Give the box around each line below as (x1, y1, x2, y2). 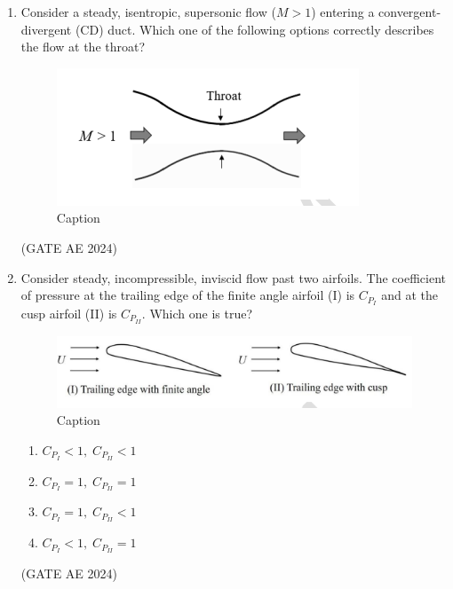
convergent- (378, 3, 441, 20)
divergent (20, 20, 72, 38)
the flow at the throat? (20, 37, 146, 56)
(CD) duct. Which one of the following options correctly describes (75, 20, 434, 38)
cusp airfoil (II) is (20, 304, 117, 323)
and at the (381, 286, 438, 304)
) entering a (311, 3, 375, 20)
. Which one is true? (141, 304, 252, 323)
